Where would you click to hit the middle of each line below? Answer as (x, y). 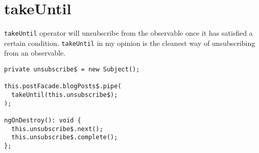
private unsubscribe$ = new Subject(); (72, 70)
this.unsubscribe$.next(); (57, 129)
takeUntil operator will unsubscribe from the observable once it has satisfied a (128, 33)
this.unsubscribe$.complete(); (64, 137)
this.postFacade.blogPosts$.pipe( (63, 86)
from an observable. (35, 53)
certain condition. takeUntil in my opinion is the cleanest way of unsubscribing (130, 43)
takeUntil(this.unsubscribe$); (64, 95)
